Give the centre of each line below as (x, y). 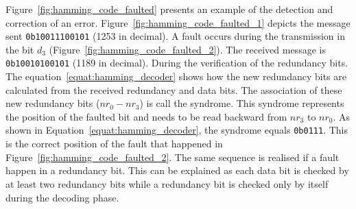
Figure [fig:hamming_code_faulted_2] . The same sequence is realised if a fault (173, 157)
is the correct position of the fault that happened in (114, 144)
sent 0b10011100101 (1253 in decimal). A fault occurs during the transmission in (175, 36)
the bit (20, 49)
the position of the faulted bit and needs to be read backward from (146, 116)
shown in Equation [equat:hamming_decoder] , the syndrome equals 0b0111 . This (177, 130)
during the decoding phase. (62, 197)
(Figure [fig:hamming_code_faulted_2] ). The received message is (187, 49)
